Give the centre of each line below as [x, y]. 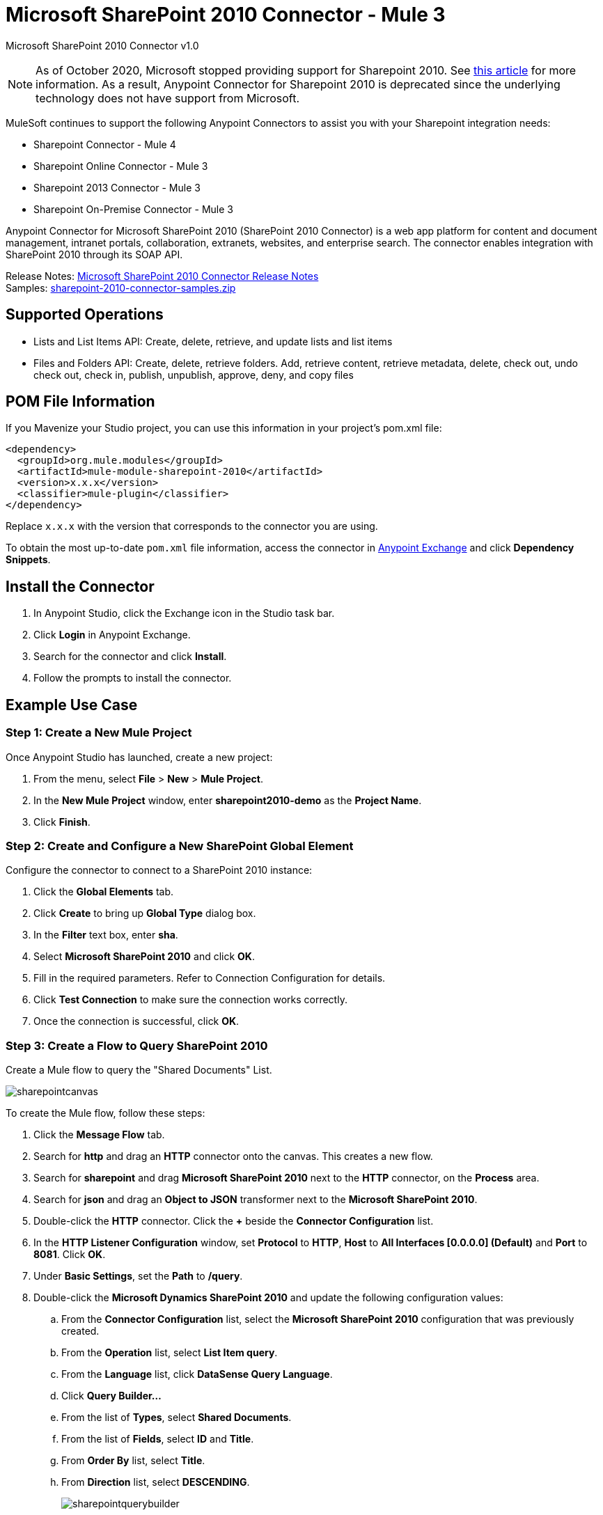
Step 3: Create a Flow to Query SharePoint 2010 [137, 1045]
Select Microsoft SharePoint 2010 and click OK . [144, 957]
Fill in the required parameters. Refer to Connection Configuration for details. [210, 978]
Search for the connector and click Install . [130, 657]
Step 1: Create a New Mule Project [99, 733]
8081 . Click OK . [70, 1254]
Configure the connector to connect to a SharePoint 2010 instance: [159, 870]
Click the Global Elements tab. [104, 892]
